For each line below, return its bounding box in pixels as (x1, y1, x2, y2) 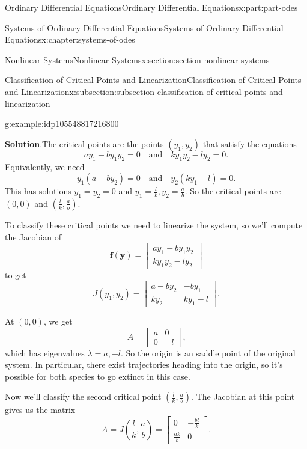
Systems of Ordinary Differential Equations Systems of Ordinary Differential (5, 21, 284, 34)
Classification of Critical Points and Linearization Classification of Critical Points (5, 73, 302, 86)
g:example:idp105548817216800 (5, 117, 119, 130)
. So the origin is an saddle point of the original (120, 346, 296, 359)
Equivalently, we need (5, 160, 85, 173)
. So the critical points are (184, 185, 281, 197)
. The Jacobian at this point (191, 390, 295, 403)
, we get (43, 315, 73, 328)
